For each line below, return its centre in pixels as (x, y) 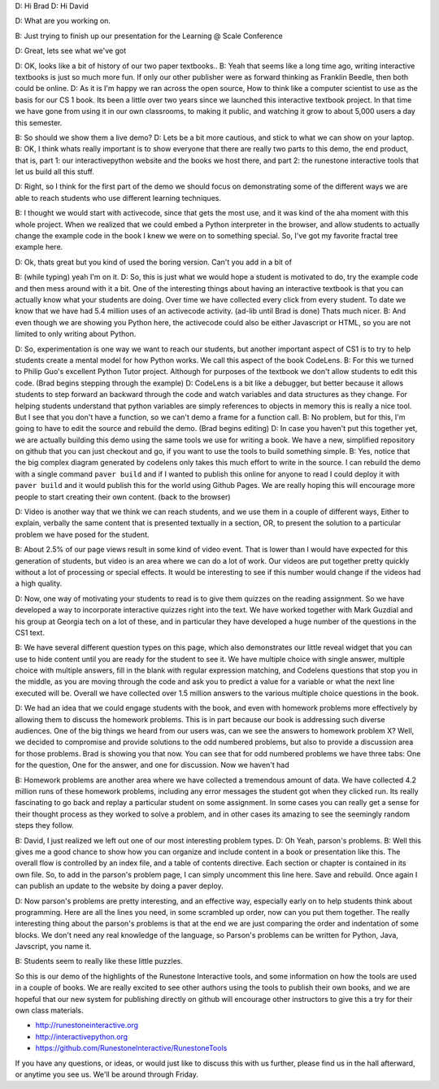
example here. (39, 247)
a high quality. (39, 584)
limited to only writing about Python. (76, 334)
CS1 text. (30, 632)
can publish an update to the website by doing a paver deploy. (119, 886)
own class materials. (49, 1011)
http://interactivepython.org (82, 1036)
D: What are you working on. (63, 21)
